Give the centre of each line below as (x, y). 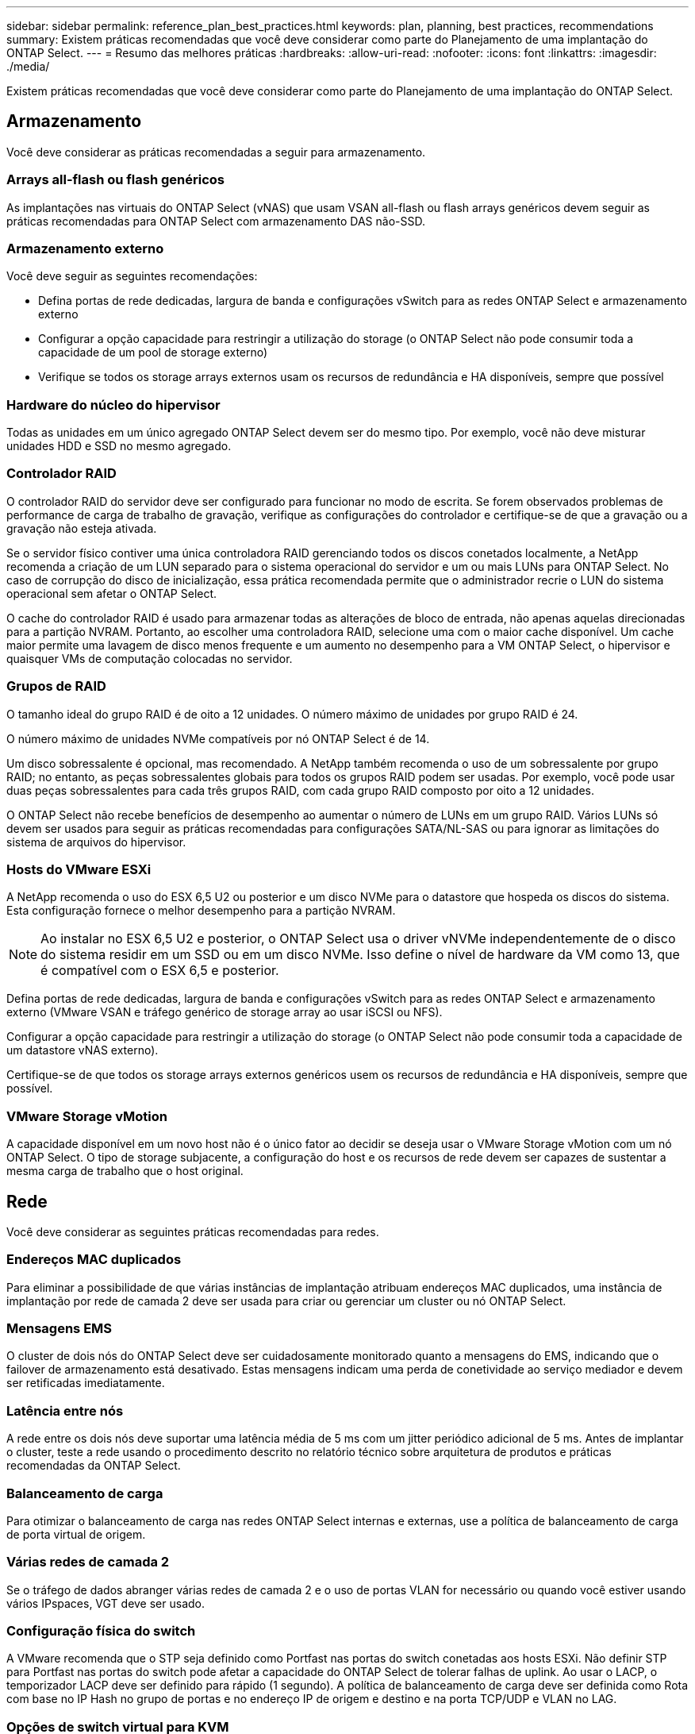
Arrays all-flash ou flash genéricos (115, 180)
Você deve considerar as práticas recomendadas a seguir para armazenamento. (216, 152)
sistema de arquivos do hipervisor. (96, 842)
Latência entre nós (65, 1410)
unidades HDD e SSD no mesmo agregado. (119, 446)
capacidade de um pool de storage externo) (153, 353)
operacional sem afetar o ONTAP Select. (112, 593)
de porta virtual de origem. (76, 1534)
